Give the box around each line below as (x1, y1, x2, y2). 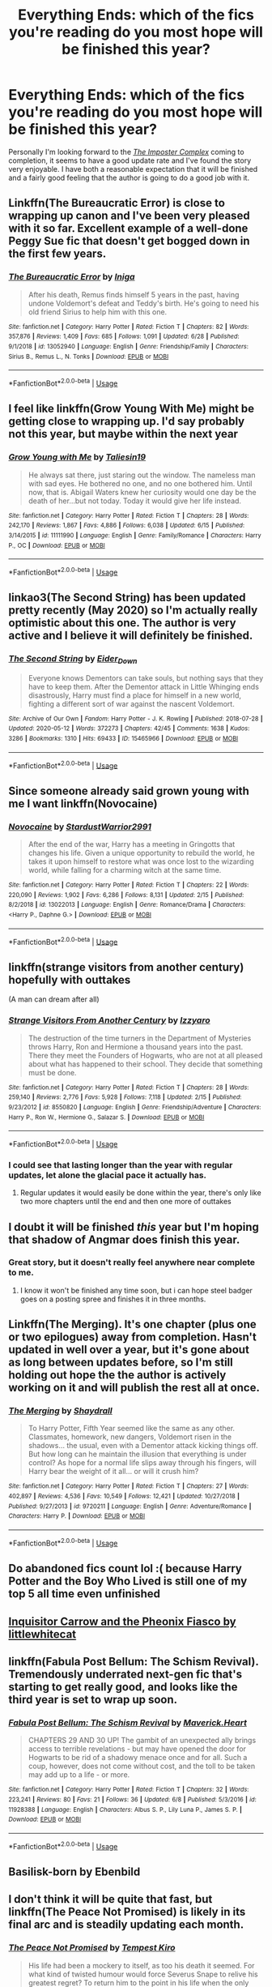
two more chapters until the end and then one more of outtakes (19, 1197, 232, 1207)
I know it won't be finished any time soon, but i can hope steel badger (19, 1285, 253, 1295)
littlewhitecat (8, 1627, 77, 1641)
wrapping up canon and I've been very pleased (8, 209, 250, 223)
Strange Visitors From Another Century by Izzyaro (8, 1015, 210, 1026)
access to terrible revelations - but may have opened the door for (28, 1744, 247, 1754)
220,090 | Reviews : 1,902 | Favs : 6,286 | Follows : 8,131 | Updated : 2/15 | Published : (8, 891, 244, 899)
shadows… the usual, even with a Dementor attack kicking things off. (28, 1441, 258, 1451)
